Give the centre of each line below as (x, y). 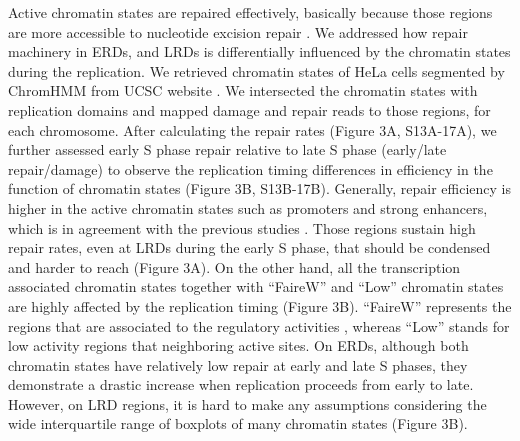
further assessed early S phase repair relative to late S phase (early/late (227, 149)
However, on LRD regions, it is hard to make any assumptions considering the (247, 403)
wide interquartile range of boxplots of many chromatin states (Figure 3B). (238, 423)
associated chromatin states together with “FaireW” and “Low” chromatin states (256, 286)
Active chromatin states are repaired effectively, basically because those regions (250, 12)
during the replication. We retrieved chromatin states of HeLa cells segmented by (256, 70)
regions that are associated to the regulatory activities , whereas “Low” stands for (259, 325)
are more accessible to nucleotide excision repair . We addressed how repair (238, 31)
